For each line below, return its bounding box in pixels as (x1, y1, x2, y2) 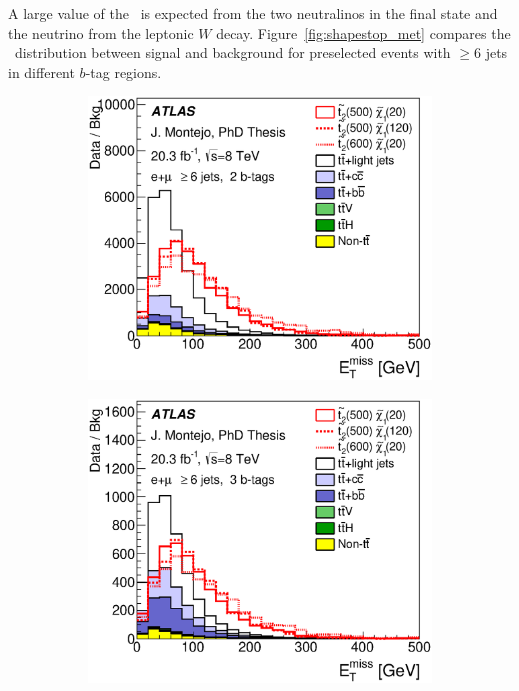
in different (8, 61, 75, 82)
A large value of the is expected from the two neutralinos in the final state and (8, 3, 498, 23)
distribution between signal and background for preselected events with (14, 42, 451, 63)
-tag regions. (85, 61, 162, 82)
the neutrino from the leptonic (8, 22, 194, 43)
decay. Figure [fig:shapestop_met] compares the (216, 22, 511, 43)
